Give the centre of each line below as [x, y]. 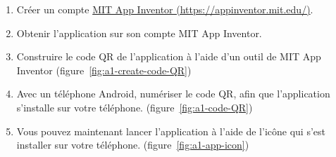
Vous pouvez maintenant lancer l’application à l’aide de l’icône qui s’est [171, 131]
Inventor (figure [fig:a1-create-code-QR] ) [104, 70]
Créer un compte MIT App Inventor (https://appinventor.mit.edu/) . [165, 9]
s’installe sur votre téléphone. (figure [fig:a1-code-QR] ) [135, 107]
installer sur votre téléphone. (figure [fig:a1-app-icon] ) [133, 145]
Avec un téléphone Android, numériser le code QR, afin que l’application [173, 94]
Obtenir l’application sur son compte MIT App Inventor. [139, 33]
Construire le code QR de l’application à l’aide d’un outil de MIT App [169, 56]
